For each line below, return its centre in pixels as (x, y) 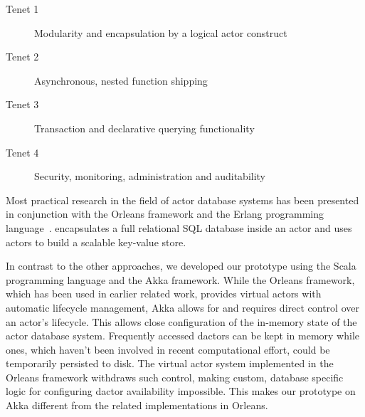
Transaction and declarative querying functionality (144, 128)
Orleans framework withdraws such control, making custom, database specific (175, 377)
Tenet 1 (22, 9)
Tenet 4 (22, 152)
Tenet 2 (22, 57)
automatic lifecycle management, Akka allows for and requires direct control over (182, 307)
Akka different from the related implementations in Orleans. (137, 405)
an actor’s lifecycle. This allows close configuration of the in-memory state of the (181, 321)
